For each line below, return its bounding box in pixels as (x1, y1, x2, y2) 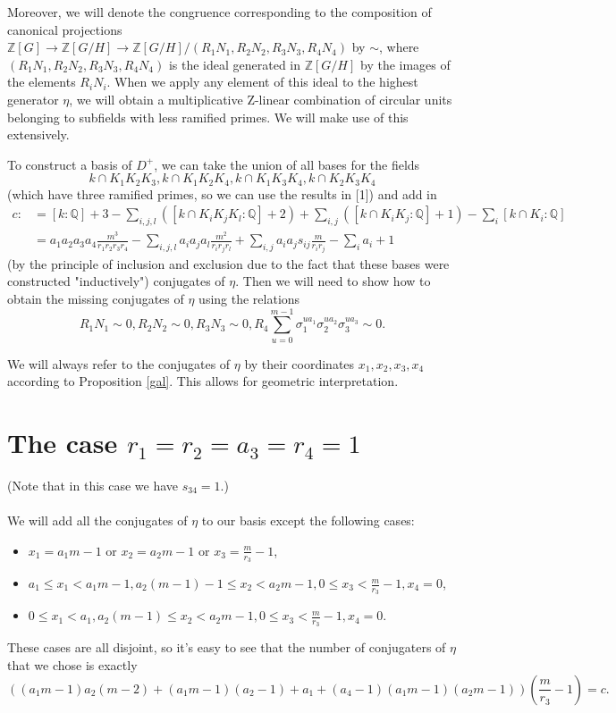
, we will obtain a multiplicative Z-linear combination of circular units (69, 89, 452, 108)
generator (7, 89, 59, 108)
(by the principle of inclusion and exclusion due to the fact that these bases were (7, 254, 450, 273)
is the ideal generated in (168, 55, 301, 73)
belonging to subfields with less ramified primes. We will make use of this (7, 107, 409, 126)
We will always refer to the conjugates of (7, 354, 231, 373)
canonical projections (7, 20, 122, 38)
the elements (7, 72, 76, 91)
